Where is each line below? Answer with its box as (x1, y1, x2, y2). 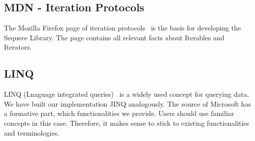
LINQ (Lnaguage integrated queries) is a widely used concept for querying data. (4, 89, 249, 99)
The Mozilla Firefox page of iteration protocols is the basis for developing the (4, 23, 241, 33)
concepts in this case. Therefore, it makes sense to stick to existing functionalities (4, 117, 250, 128)
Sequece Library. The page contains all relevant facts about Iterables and (4, 32, 224, 42)
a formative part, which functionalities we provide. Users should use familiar (4, 108, 234, 118)
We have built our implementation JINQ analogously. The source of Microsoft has (4, 98, 251, 109)
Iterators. (4, 42, 32, 52)
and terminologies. (4, 127, 60, 138)
